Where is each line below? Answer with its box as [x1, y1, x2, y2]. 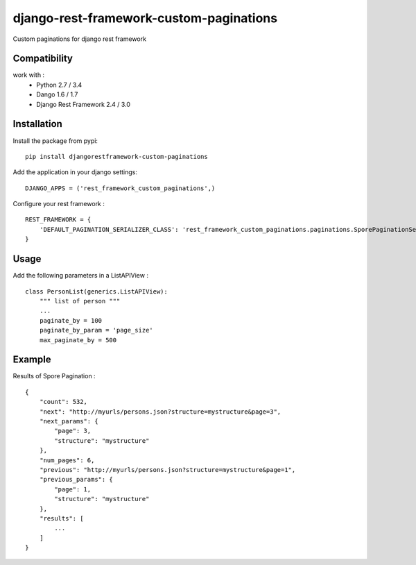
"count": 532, [39, 398, 88, 406]
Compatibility [12, 53, 73, 65]
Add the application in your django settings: [12, 168, 138, 176]
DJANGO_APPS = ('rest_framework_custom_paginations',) [25, 184, 216, 192]
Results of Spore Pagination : [12, 372, 96, 380]
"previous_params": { [39, 475, 114, 484]
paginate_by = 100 [39, 317, 103, 324]
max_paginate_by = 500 [39, 336, 117, 344]
